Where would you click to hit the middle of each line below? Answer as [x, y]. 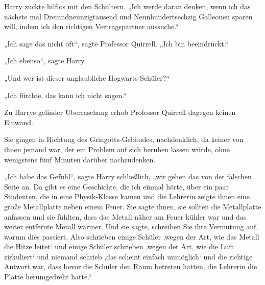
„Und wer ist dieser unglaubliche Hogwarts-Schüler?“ [87, 77]
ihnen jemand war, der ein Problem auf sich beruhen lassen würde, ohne [117, 149]
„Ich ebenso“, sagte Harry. [45, 61]
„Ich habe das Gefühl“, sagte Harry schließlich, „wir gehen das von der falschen [128, 176]
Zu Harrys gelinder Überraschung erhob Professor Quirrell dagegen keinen [120, 112]
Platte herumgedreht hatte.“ [48, 277]
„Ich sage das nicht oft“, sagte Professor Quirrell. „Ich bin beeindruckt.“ [116, 43]
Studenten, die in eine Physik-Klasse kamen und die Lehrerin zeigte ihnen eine [127, 196]
